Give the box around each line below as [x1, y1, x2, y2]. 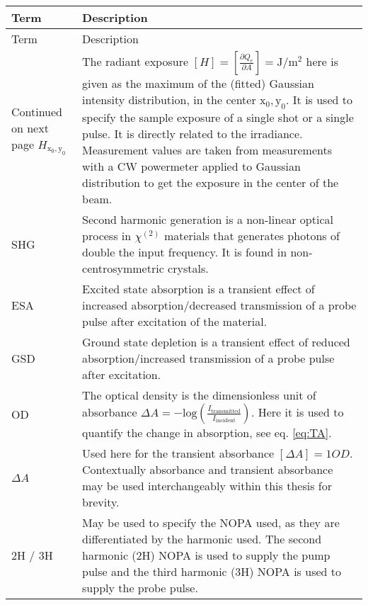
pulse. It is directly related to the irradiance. [82, 125, 303, 142]
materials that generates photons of [163, 227, 340, 244]
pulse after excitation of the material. [82, 313, 268, 330]
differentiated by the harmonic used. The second [82, 531, 322, 548]
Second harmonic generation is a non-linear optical [82, 211, 333, 228]
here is [306, 53, 339, 69]
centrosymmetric [82, 260, 164, 277]
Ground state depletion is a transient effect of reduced [82, 334, 350, 351]
